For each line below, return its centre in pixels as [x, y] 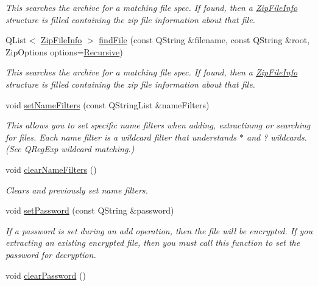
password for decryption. [51, 254]
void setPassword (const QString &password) [90, 210]
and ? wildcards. [277, 137]
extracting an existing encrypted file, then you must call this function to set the [153, 242]
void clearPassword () [46, 275]
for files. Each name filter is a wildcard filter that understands [121, 137]
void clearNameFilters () [51, 169]
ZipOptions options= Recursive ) [64, 51]
